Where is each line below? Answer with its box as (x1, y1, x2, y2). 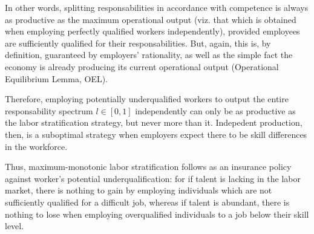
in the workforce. (5, 140, 68, 152)
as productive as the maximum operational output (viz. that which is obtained (5, 13, 296, 25)
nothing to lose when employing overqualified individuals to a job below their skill (5, 207, 309, 220)
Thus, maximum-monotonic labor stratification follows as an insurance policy (5, 160, 292, 173)
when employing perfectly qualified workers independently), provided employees (5, 25, 300, 37)
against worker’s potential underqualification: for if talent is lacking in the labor (5, 172, 301, 184)
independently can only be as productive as (135, 104, 296, 117)
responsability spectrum (5, 104, 93, 117)
